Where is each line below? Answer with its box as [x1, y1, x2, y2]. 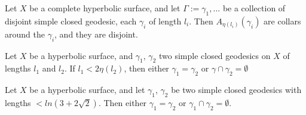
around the [5, 27, 45, 40]
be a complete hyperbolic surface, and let [29, 2, 180, 14]
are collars [264, 14, 301, 27]
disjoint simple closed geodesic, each [5, 14, 137, 27]
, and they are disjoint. [54, 27, 138, 40]
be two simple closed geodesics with [171, 83, 302, 96]
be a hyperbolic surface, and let [29, 83, 145, 96]
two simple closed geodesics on [158, 49, 271, 61]
